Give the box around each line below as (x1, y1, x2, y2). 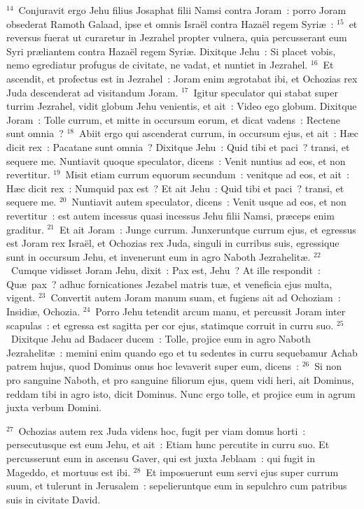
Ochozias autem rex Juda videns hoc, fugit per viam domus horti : (18, 423, 306, 438)
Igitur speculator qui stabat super (193, 85, 338, 99)
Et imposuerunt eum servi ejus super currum (146, 464, 339, 479)
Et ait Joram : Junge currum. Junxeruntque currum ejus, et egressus (59, 222, 356, 236)
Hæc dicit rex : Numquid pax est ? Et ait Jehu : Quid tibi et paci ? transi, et (6, 180, 344, 195)
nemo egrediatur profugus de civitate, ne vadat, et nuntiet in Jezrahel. (6, 57, 308, 72)
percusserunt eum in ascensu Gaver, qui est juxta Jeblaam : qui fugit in (6, 451, 316, 465)
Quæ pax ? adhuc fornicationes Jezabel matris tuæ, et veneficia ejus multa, (6, 276, 332, 291)
